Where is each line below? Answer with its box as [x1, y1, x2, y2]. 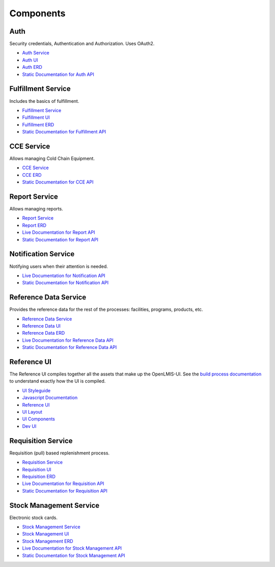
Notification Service [9, 250, 75, 258]
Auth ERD [22, 64, 43, 70]
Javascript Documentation [22, 395, 78, 401]
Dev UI [22, 423, 37, 429]
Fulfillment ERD [22, 121, 54, 127]
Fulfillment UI [22, 115, 50, 121]
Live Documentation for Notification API [22, 273, 105, 279]
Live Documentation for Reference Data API [22, 337, 114, 343]
